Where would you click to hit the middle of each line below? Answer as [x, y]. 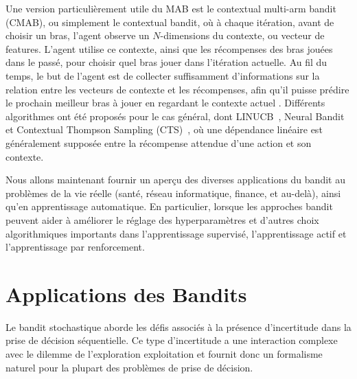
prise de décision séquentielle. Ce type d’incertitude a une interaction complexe [172, 340]
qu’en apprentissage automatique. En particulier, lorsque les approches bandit [169, 206]
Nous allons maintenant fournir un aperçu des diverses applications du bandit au [175, 180]
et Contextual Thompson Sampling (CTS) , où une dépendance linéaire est [164, 129]
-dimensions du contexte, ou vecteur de [242, 35]
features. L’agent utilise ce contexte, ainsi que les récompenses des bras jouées [169, 48]
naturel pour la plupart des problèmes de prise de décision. [129, 367]
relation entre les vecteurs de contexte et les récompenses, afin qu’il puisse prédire [177, 89]
